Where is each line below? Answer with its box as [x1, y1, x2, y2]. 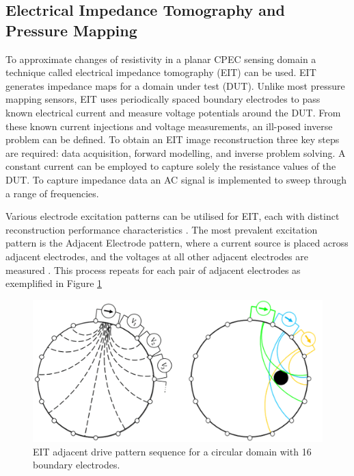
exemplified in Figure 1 [5, 276, 103, 290]
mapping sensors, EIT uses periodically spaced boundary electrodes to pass [5, 92, 321, 106]
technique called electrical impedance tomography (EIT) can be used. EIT [5, 65, 316, 79]
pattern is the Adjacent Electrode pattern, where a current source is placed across [5, 236, 349, 250]
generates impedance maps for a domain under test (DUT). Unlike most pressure [5, 78, 345, 92]
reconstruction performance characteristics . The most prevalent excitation [5, 222, 318, 236]
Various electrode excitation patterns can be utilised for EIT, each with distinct [5, 209, 340, 223]
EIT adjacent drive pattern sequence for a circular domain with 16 [33, 444, 312, 458]
